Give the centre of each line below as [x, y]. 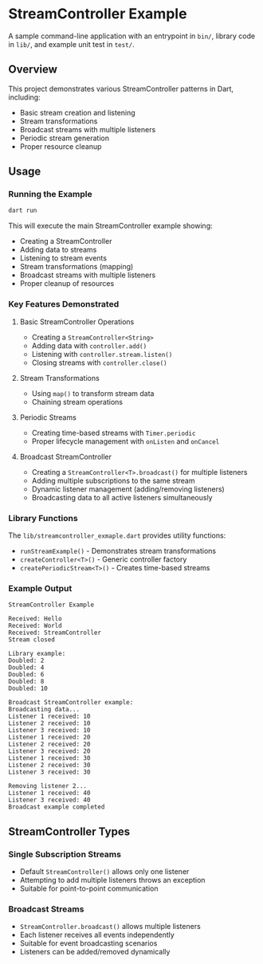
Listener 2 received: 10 [49, 723]
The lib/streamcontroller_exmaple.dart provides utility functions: [117, 535]
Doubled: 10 [28, 689]
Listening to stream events [63, 258]
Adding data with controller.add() [89, 345]
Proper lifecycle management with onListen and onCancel [126, 441]
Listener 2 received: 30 [49, 766]
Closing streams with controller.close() [99, 362]
